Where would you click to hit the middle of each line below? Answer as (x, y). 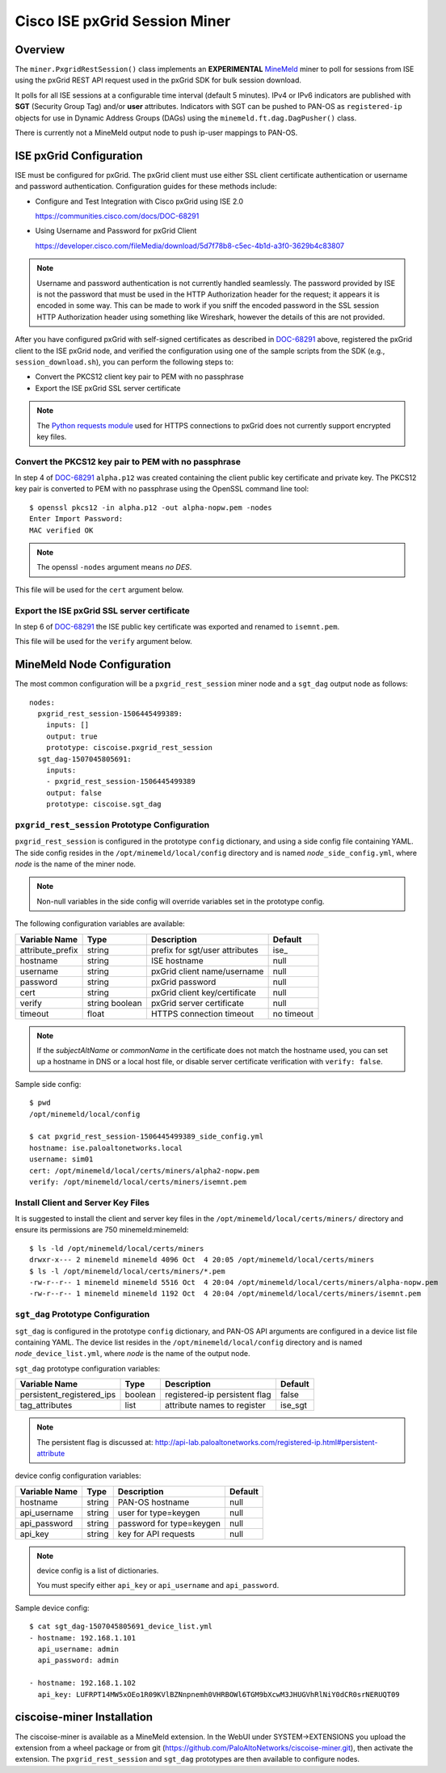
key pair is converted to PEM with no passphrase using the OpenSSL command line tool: (162, 489)
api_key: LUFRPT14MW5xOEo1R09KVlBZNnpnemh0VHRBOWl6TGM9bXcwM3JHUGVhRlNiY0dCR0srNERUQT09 (219, 1694)
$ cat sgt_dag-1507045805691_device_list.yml (121, 1627)
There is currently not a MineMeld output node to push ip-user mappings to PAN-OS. (156, 133)
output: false (74, 793)
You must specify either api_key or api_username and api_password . (158, 1586)
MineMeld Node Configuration (93, 665)
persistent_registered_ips (68, 1395)
